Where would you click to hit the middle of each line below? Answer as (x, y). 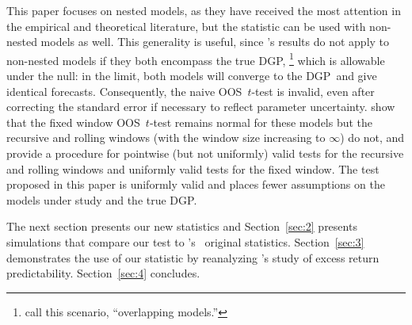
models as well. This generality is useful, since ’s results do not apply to (215, 42)
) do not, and (372, 138)
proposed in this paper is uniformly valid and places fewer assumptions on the (196, 184)
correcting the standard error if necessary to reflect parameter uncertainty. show (201, 107)
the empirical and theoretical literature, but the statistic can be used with (186, 26)
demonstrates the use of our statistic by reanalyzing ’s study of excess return (193, 257)
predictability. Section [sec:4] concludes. (103, 273)
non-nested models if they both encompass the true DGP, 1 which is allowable (196, 59)
